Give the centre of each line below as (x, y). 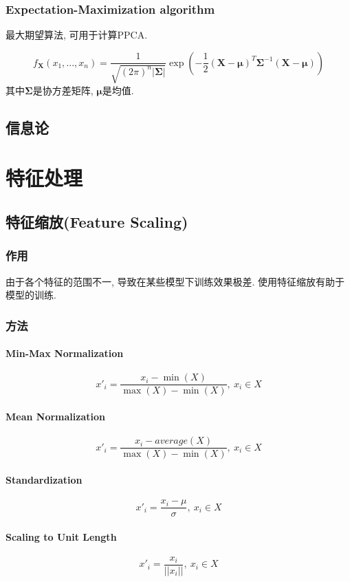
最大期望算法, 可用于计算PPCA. (77, 35)
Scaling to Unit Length (61, 536)
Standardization (44, 479)
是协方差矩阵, (63, 90)
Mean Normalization (55, 417)
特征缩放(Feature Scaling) (97, 221)
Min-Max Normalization (65, 353)
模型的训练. (31, 295)
